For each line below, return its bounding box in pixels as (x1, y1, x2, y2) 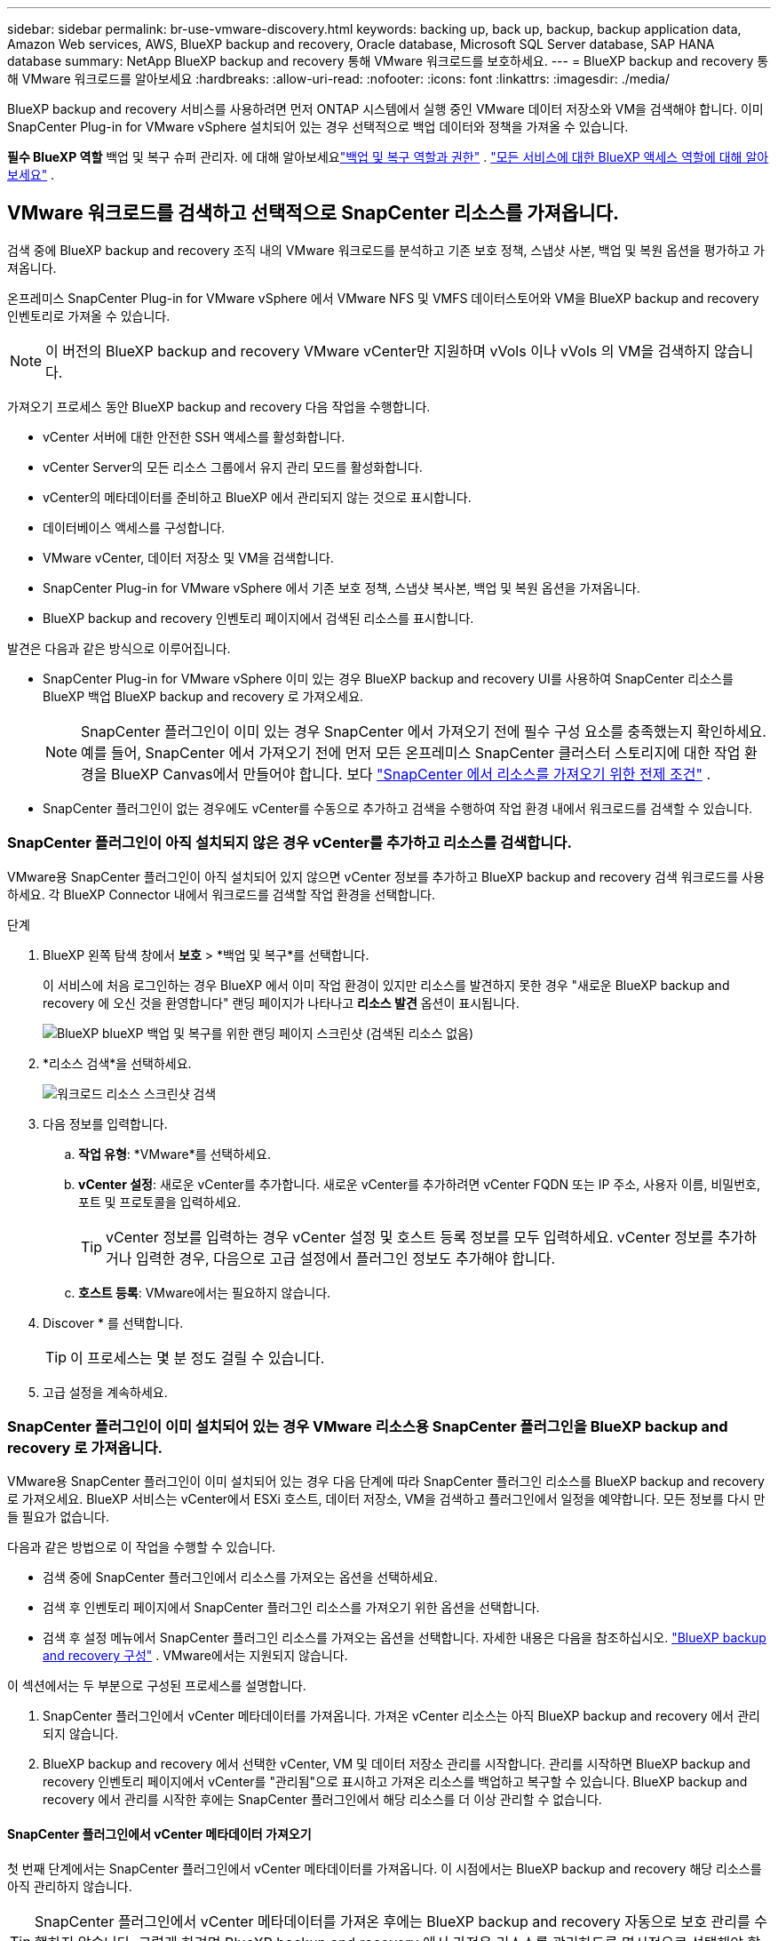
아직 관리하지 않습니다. (7, 1878, 132, 1894)
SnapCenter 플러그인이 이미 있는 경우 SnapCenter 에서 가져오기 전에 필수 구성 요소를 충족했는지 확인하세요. (81, 722, 766, 740)
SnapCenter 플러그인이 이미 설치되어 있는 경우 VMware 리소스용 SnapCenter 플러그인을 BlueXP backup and (7, 1417, 728, 1435)
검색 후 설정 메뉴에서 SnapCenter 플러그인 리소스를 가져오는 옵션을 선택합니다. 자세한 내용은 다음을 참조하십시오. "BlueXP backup (43, 1630, 766, 1646)
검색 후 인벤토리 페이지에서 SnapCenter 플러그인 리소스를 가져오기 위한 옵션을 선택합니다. (43, 1600, 540, 1616)
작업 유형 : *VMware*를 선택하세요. (78, 1146, 271, 1162)
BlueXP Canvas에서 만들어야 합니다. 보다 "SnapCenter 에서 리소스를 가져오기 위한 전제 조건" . (111, 764, 711, 783)
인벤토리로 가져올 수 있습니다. (7, 308, 171, 323)
